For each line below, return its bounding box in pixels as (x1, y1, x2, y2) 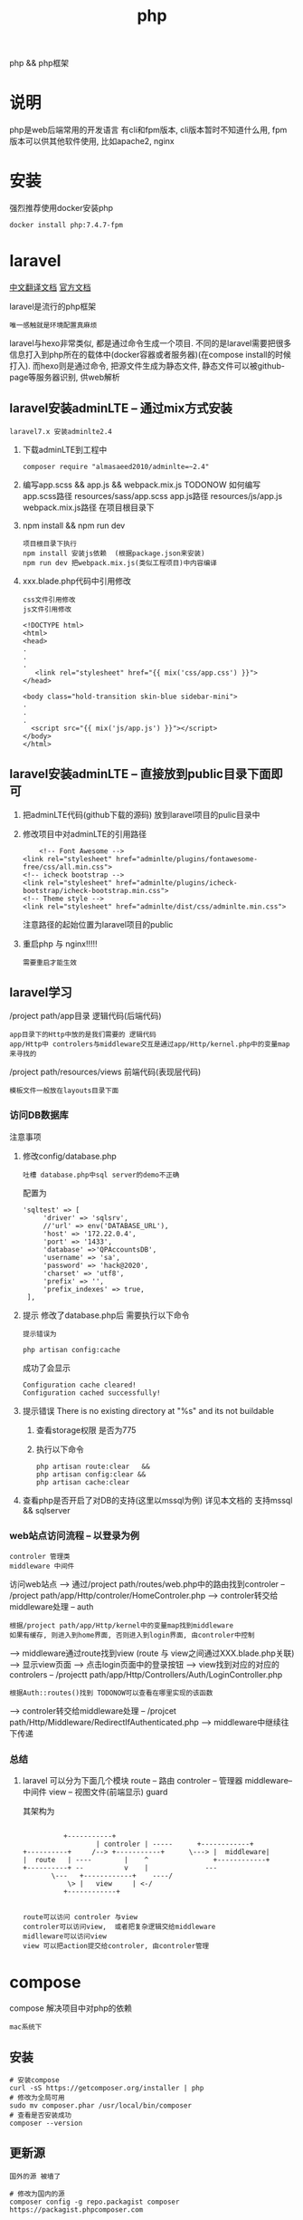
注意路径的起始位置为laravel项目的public (22, 918, 174, 929)
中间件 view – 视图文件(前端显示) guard (22, 1786, 168, 1798)
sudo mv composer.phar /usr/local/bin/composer (9, 2101, 193, 2110)
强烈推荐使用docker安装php (9, 203, 114, 214)
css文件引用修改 (22, 595, 76, 604)
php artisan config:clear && (35, 1469, 147, 1479)
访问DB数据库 (9, 1109, 70, 1121)
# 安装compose (9, 2076, 61, 2085)
